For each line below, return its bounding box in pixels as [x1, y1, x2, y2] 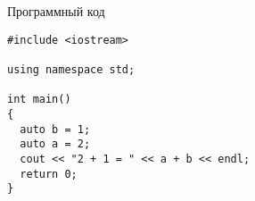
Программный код [7, 2, 105, 20]
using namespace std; [7, 63, 136, 76]
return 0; [20, 167, 78, 180]
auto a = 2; [20, 138, 91, 151]
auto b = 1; [20, 122, 91, 136]
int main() [7, 93, 71, 106]
